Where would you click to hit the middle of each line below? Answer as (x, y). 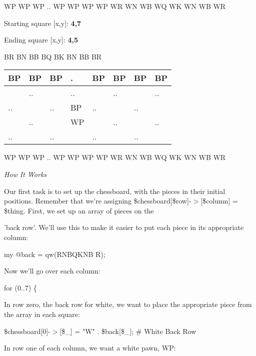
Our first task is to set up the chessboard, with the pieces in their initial (115, 191)
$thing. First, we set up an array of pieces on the (79, 210)
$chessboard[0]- (27, 331)
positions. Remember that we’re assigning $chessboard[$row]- (98, 201)
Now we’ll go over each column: (52, 271)
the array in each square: (42, 314)
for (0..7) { (20, 287)
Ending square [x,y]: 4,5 (41, 40)
